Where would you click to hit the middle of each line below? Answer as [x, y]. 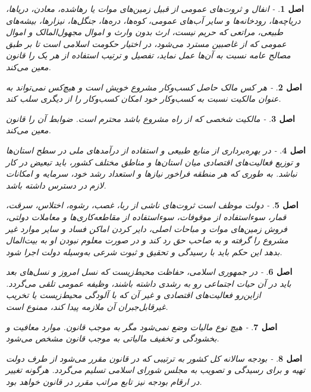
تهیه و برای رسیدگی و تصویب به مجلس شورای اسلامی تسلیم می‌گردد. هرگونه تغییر [155, 370]
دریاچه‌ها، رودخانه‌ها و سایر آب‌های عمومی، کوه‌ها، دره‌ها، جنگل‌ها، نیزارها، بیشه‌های [153, 20]
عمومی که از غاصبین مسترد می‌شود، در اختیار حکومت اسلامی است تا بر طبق [146, 43]
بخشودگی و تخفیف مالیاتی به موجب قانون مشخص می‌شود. [113, 338]
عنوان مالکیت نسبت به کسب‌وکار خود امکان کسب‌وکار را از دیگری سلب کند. [144, 98]
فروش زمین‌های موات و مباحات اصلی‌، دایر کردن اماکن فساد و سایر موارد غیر [147, 228]
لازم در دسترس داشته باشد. [56, 185]
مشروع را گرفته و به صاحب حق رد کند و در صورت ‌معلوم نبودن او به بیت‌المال [147, 240]
